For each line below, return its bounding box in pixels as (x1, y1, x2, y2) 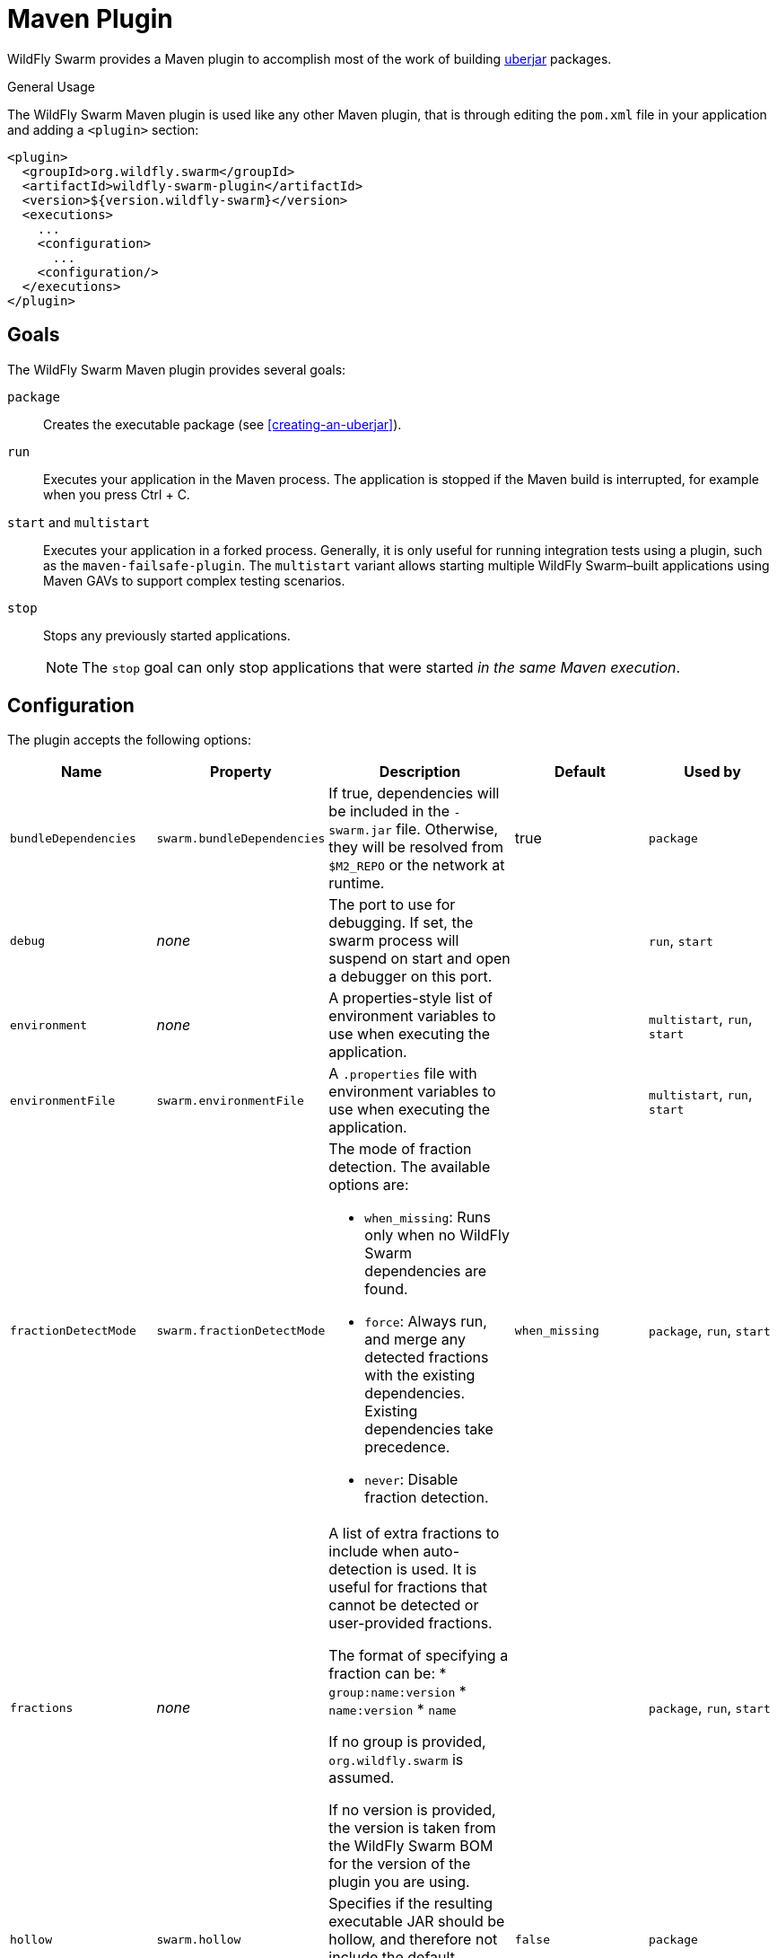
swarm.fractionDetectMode (156, 1323, 326, 1337)
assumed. (328, 1768, 395, 1787)
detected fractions (364, 1348, 489, 1367)
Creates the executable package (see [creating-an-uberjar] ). (43, 416, 402, 432)
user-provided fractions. (328, 1614, 493, 1633)
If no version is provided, (328, 1801, 496, 1820)
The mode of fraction (328, 1140, 472, 1159)
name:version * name (328, 1700, 457, 1719)
